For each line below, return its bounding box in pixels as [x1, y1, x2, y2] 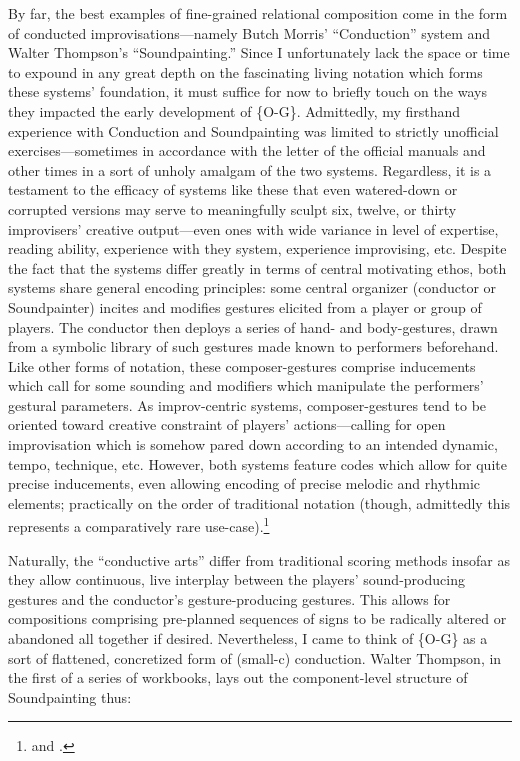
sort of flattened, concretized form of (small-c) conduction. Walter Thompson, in [8, 647, 502, 668]
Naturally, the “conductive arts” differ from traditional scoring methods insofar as [8, 549, 510, 570]
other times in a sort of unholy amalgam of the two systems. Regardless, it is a [8, 159, 492, 180]
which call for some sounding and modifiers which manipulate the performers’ [8, 375, 484, 396]
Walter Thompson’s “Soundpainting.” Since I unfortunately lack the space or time [8, 42, 510, 63]
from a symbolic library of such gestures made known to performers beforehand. [8, 336, 499, 357]
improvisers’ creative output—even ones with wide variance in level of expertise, [8, 218, 499, 239]
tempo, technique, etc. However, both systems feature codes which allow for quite [8, 453, 507, 474]
